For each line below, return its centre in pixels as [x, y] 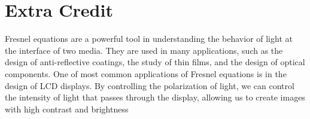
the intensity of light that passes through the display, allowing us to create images [155, 97]
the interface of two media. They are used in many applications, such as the [144, 50]
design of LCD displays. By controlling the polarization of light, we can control [150, 85]
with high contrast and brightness [67, 109]
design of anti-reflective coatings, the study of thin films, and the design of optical [155, 62]
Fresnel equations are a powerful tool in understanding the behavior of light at [149, 39]
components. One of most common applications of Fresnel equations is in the [146, 73]
